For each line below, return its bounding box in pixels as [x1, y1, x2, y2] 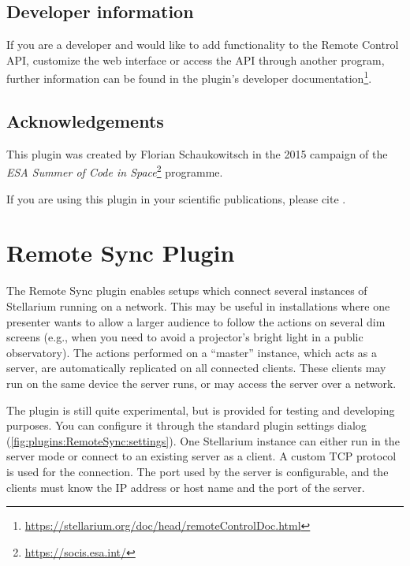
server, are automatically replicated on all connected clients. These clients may [6, 359, 386, 376]
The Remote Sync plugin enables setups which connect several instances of [6, 282, 367, 299]
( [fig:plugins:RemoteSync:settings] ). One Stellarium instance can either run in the [6, 432, 400, 449]
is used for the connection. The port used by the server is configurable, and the [6, 463, 389, 479]
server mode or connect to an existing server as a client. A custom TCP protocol [6, 448, 397, 464]
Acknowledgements [6, 109, 164, 133]
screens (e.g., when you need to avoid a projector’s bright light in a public [6, 329, 363, 345]
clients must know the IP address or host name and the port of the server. [6, 478, 365, 495]
